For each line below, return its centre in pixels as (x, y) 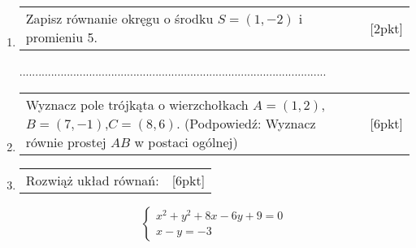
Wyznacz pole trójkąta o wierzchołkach (137, 104)
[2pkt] (386, 28)
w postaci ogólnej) (186, 141)
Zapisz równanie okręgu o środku (119, 18)
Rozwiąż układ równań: (92, 180)
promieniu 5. (61, 37)
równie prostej (66, 141)
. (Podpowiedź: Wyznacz (246, 123)
